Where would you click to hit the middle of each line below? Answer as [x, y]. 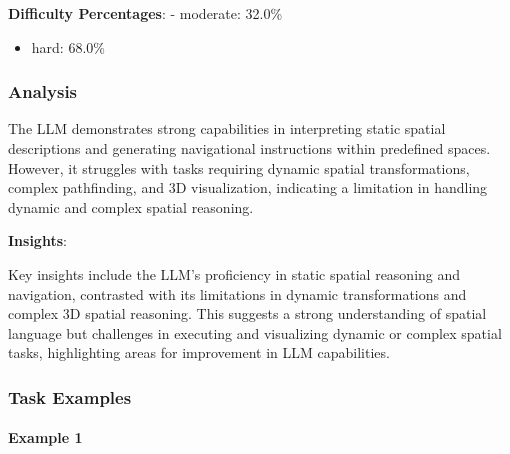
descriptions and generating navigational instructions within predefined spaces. [249, 148]
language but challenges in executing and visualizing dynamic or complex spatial [255, 332]
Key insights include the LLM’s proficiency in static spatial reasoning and [234, 273]
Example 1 [45, 437]
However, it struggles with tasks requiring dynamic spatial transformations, [239, 167]
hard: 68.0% [68, 46]
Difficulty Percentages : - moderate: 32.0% [145, 13]
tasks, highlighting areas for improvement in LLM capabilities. [199, 352]
